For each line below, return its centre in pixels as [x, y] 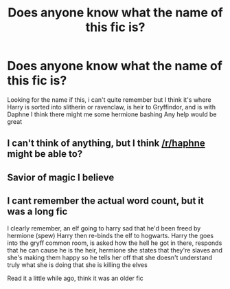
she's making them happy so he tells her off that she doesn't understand [110, 257]
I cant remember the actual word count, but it [105, 201]
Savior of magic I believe [61, 177]
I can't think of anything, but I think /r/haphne [106, 143]
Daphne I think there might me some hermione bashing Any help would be [112, 114]
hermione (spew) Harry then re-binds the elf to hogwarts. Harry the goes [111, 235]
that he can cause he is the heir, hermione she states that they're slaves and [115, 250]
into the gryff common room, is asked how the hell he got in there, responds [115, 243]
